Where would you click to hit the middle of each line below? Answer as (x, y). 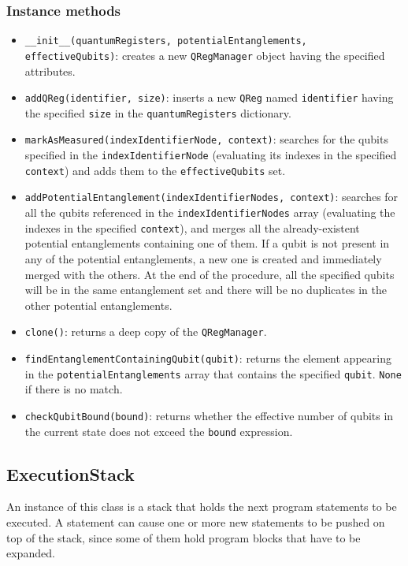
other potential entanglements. (98, 305)
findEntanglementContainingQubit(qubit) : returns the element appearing (208, 358)
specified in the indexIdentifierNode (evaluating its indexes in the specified (211, 155)
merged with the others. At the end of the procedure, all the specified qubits (210, 274)
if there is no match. (74, 389)
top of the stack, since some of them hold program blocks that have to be (184, 537)
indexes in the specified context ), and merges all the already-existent (192, 227)
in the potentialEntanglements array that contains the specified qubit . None (213, 373)
